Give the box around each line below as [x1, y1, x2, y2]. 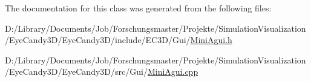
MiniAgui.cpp [147, 65, 198, 78]
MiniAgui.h [190, 34, 232, 46]
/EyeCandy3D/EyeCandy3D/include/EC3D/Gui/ [5, 34, 191, 46]
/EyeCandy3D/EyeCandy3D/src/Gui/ [5, 65, 148, 78]
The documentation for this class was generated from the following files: [5, 2, 272, 14]
